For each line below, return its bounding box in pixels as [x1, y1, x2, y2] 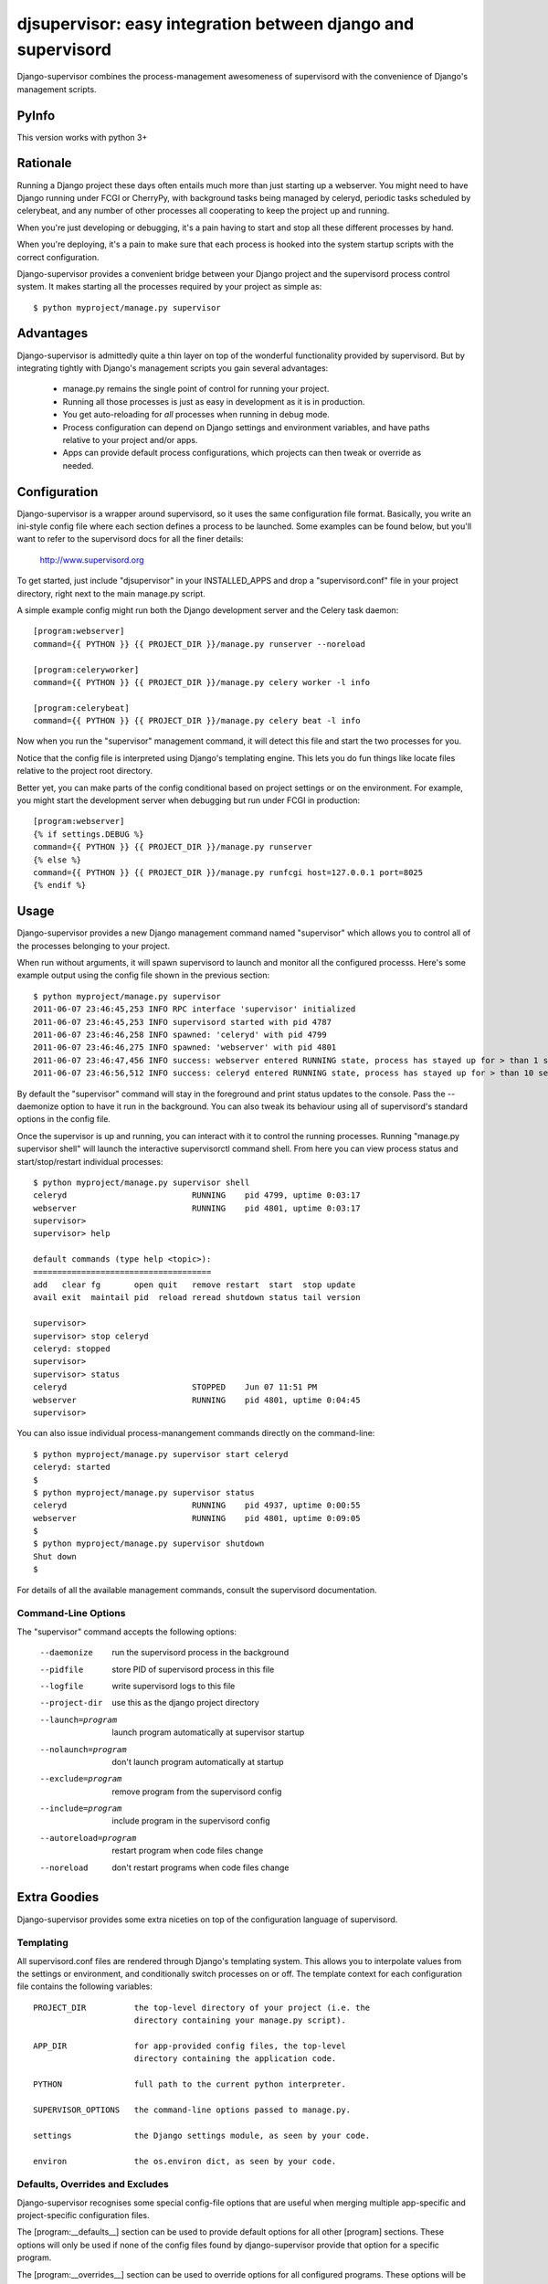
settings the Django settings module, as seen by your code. [33, 2130, 371, 2141]
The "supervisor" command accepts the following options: [16, 1626, 237, 1637]
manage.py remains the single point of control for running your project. [62, 384, 330, 395]
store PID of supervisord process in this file [111, 1664, 275, 1675]
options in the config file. [16, 1114, 111, 1125]
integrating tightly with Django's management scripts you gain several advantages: [16, 362, 329, 374]
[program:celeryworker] [33, 664, 140, 675]
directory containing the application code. [133, 2054, 337, 2064]
